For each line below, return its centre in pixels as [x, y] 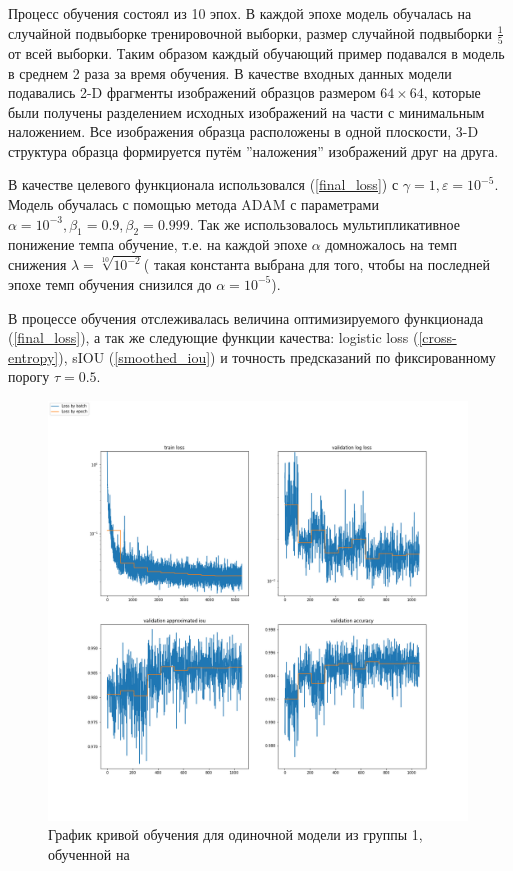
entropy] [33, 356]
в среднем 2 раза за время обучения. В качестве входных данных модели [230, 72]
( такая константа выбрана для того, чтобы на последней [317, 264]
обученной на [89, 853]
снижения [37, 264]
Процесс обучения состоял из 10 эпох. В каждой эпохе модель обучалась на [240, 13]
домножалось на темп [391, 244]
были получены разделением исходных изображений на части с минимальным [246, 111]
